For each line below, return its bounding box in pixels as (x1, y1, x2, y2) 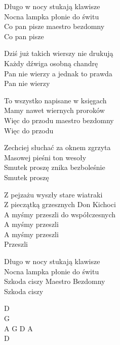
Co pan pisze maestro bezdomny (4, 21, 105, 32)
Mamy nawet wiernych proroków (4, 105, 105, 116)
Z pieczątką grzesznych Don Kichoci (4, 199, 116, 210)
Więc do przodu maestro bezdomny (4, 114, 114, 125)
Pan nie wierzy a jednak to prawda (4, 68, 112, 78)
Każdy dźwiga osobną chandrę (4, 57, 98, 68)
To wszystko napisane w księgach (4, 95, 107, 105)
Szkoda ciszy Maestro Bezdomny (4, 276, 105, 286)
